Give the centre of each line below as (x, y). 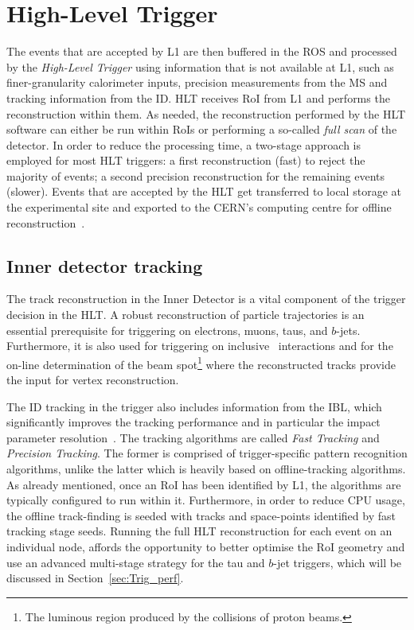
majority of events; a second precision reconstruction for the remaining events (196, 175)
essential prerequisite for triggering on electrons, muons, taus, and (167, 330)
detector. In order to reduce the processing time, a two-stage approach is (184, 144)
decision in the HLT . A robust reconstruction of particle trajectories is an (186, 315)
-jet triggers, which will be (338, 562)
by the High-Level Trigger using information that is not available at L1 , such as (200, 66)
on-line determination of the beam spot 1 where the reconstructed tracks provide (201, 363)
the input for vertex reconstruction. (93, 380)
